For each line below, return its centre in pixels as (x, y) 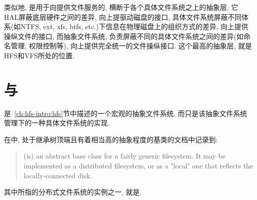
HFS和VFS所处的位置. (39, 55)
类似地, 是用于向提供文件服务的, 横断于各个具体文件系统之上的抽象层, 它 (121, 7)
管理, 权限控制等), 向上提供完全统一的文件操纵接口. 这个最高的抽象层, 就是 (131, 46)
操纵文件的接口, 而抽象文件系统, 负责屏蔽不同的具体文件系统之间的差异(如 (124, 36)
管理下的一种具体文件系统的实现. (57, 123)
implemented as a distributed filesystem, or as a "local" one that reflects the (138, 166)
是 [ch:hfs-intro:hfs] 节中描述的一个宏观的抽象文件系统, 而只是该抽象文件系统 (126, 113)
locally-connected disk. (58, 175)
